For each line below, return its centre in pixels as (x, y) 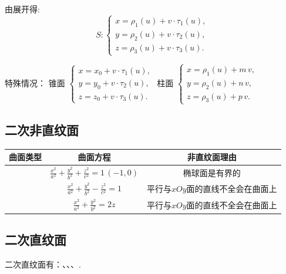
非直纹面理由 (212, 157)
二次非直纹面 (42, 129)
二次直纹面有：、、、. (43, 264)
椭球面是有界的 (212, 173)
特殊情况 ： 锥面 (35, 82)
